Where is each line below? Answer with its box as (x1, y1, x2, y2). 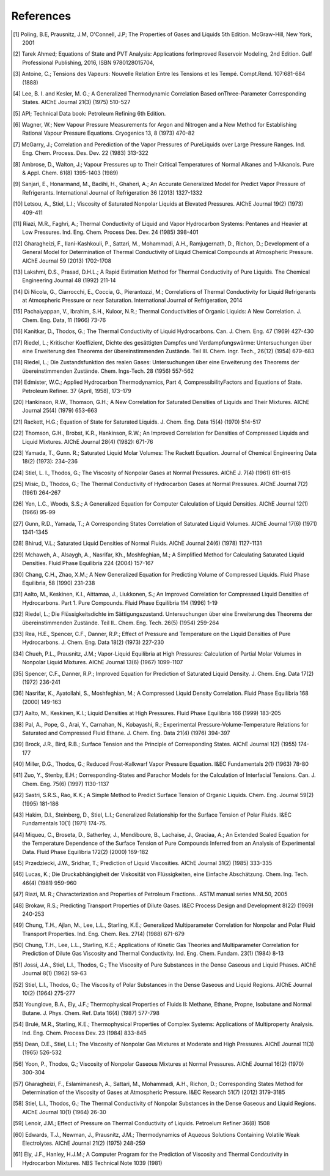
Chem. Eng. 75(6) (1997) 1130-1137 (22, 780, 109, 787)
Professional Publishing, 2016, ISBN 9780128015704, (22, 59, 155, 66)
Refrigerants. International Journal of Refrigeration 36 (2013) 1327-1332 (22, 189, 203, 196)
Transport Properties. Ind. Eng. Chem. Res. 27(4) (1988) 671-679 (22, 930, 185, 937)
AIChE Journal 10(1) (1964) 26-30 (22, 1108, 106, 1115)
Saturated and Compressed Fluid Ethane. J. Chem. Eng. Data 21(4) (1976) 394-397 (22, 729, 230, 736)
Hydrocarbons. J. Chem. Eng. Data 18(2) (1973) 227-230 (22, 639, 164, 646)
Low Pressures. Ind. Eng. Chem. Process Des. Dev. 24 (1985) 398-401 (22, 228, 199, 236)
